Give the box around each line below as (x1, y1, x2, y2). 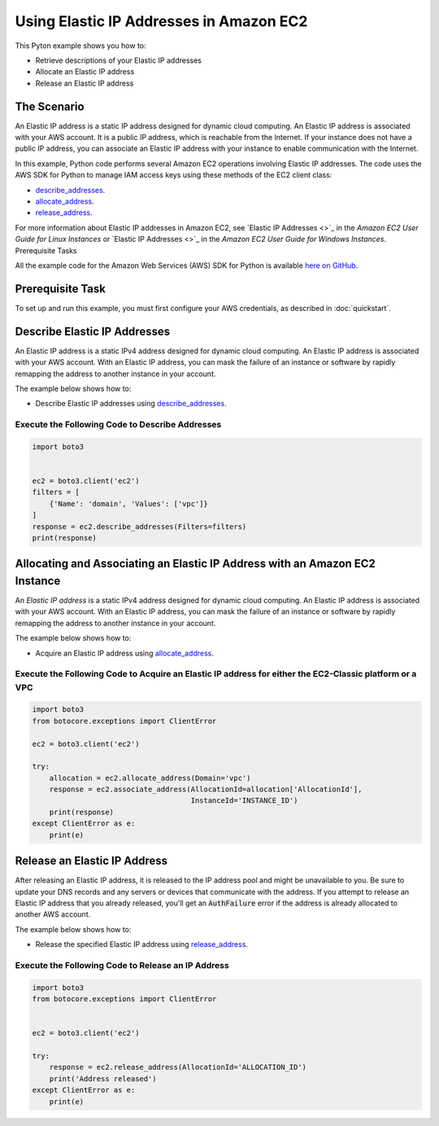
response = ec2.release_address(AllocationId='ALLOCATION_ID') (49, 1062, 307, 1072)
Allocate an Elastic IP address (35, 67, 135, 77)
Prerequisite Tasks (15, 245, 77, 256)
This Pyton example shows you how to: (15, 41, 146, 50)
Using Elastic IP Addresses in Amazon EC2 (15, 12, 308, 30)
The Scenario (15, 99, 85, 113)
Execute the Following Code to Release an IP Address (15, 959, 229, 970)
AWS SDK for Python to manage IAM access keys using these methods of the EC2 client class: (15, 170, 333, 180)
